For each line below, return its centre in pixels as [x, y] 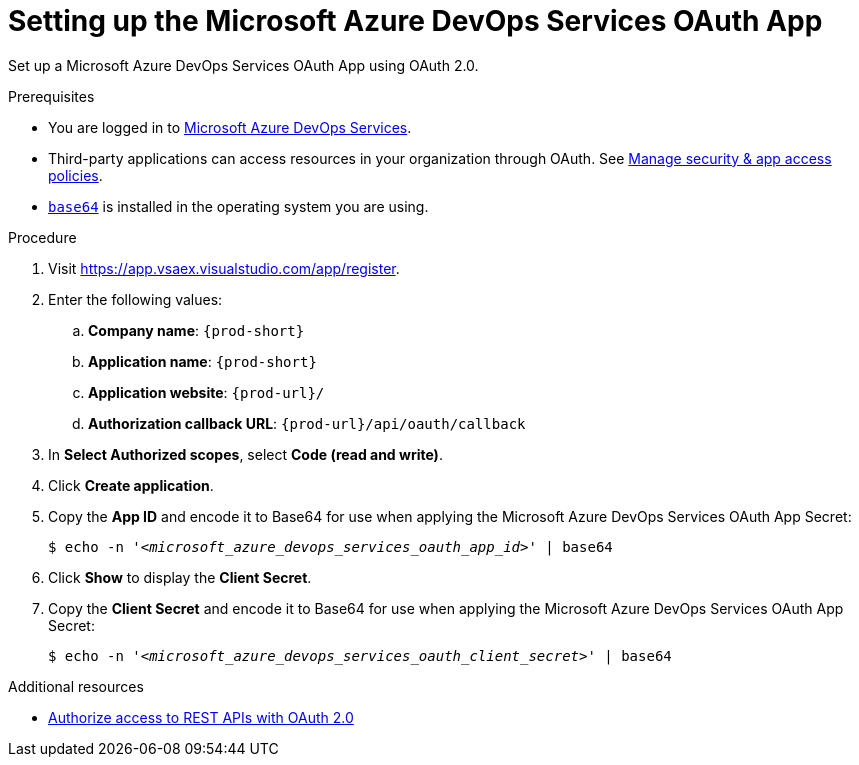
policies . [75, 175]
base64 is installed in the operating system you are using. [238, 206]
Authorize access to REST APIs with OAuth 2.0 [201, 717]
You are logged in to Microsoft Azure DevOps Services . [230, 127]
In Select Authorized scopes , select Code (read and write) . [245, 454]
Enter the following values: [135, 299]
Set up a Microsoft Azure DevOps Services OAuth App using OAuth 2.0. [243, 65]
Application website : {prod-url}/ [206, 392]
